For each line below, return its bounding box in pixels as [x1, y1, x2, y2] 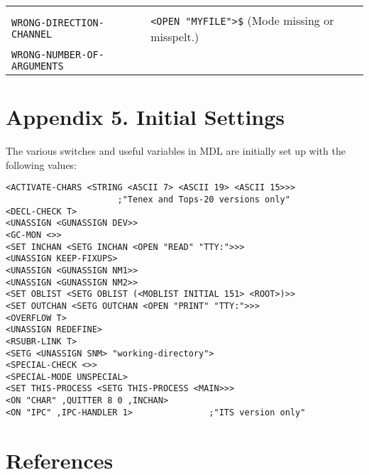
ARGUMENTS [11, 60, 64, 72]
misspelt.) [150, 28, 199, 45]
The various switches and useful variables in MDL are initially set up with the [6, 143, 346, 158]
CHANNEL [11, 28, 53, 40]
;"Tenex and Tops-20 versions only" [117, 194, 290, 204]
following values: [6, 157, 77, 172]
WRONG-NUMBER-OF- [11, 49, 104, 60]
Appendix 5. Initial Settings [6, 102, 285, 131]
